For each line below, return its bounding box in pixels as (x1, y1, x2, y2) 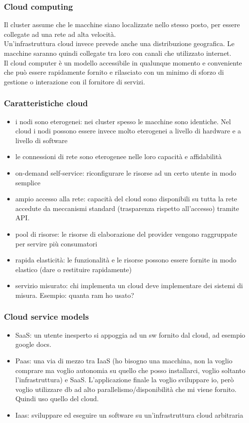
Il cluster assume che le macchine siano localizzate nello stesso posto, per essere (4, 19, 240, 30)
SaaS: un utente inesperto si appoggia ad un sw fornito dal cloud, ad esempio (15, 329, 246, 340)
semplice (15, 177, 41, 187)
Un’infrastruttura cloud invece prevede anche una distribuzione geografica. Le (4, 38, 235, 49)
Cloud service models (4, 310, 89, 323)
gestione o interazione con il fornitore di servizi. (4, 76, 145, 86)
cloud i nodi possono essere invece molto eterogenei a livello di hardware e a (15, 126, 241, 136)
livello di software (15, 135, 67, 145)
